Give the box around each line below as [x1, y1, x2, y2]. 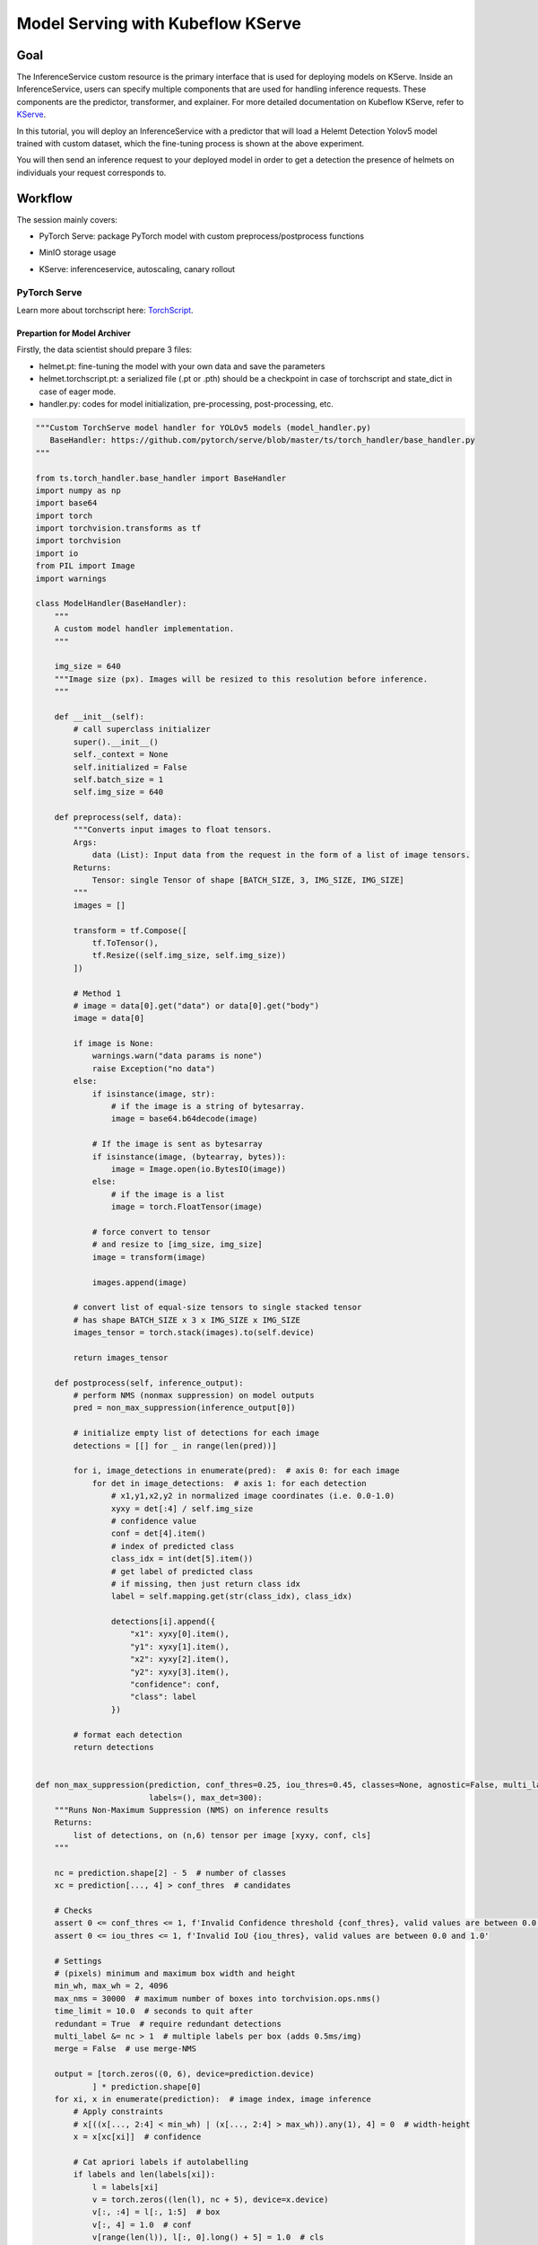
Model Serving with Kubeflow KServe [16, 13, 302, 33]
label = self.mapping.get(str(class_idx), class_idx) [110, 1591, 353, 1602]
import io [35, 548, 79, 559]
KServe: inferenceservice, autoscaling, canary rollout [39, 263, 236, 274]
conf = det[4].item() [110, 1528, 206, 1539]
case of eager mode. [39, 386, 117, 397]
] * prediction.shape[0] [91, 2082, 202, 2091]
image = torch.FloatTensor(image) [110, 1202, 264, 1212]
